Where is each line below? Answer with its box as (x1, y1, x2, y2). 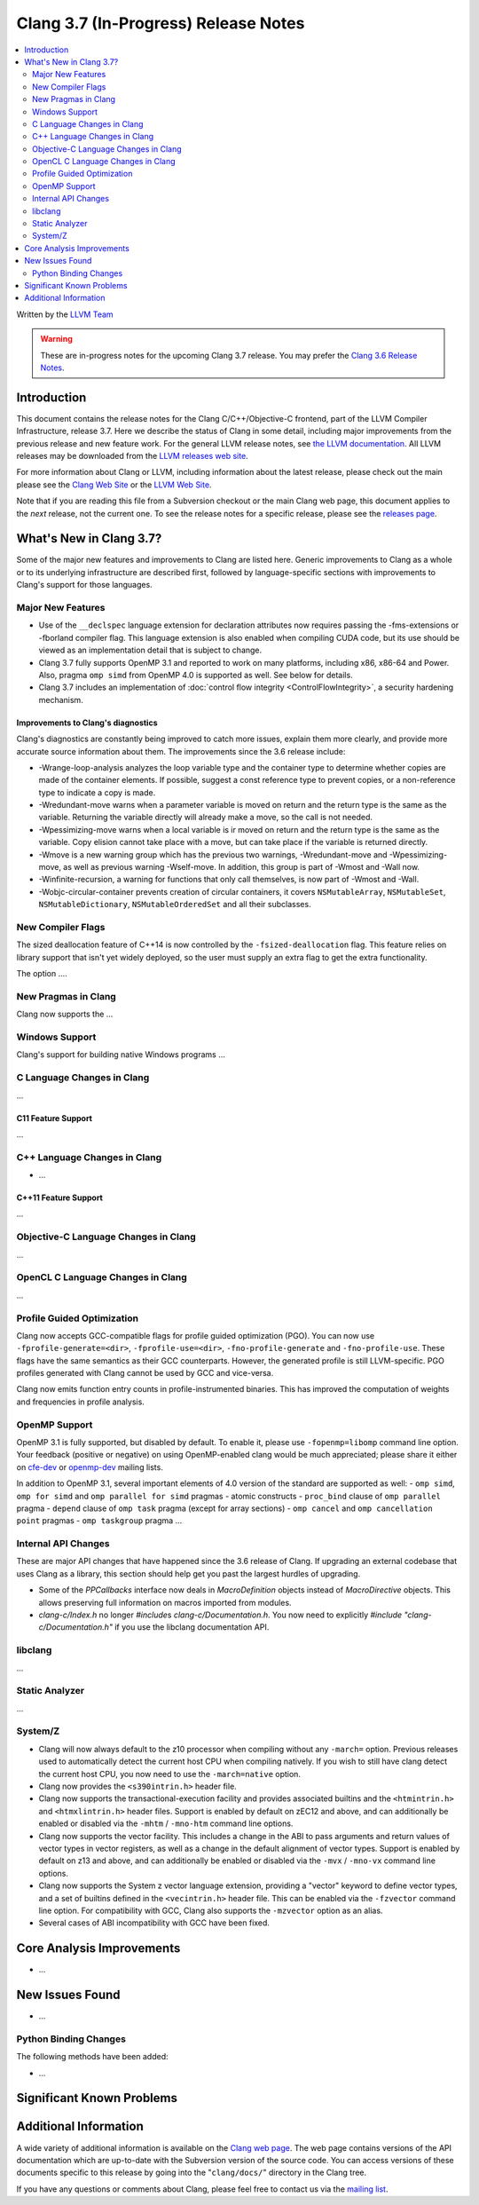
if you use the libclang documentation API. (114, 1622, 270, 1632)
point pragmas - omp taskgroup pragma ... (16, 1515, 183, 1526)
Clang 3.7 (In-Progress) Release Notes (16, 13, 305, 33)
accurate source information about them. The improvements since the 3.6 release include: (16, 746, 346, 756)
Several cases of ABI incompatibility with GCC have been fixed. (38, 1917, 271, 1928)
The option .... (16, 968, 68, 979)
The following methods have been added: (16, 2051, 169, 2062)
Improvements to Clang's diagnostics (16, 717, 158, 728)
